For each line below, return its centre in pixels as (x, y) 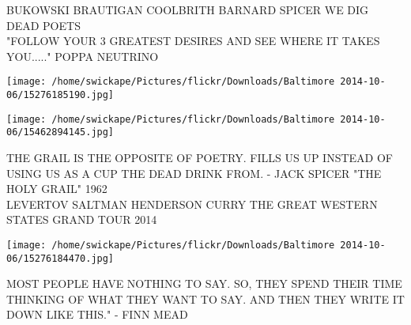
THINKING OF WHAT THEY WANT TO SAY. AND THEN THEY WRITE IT (205, 299)
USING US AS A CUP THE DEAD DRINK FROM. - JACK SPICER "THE (194, 173)
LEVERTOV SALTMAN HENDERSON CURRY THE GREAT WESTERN (192, 204)
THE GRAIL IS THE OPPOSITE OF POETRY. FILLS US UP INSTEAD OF (200, 157)
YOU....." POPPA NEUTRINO (83, 56)
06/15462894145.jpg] (60, 132)
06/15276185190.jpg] (60, 95)
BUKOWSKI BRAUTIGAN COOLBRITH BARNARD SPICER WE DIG (188, 9)
